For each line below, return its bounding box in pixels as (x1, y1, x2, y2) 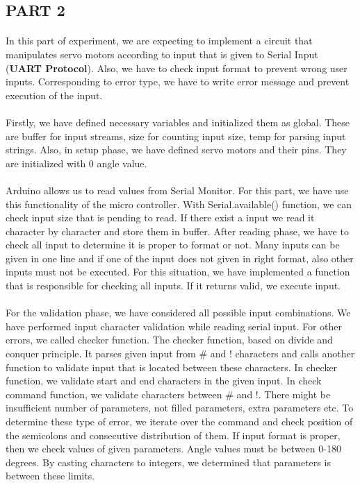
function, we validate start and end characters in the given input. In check (6, 373, 322, 388)
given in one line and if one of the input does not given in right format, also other (6, 250, 354, 265)
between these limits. (6, 468, 95, 483)
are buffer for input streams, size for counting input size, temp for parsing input (6, 128, 346, 143)
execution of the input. (6, 87, 103, 102)
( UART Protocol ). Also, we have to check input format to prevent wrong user (6, 60, 347, 75)
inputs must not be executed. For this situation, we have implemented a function (6, 264, 350, 279)
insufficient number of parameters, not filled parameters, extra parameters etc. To (6, 400, 354, 415)
